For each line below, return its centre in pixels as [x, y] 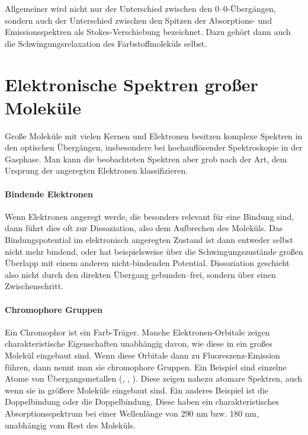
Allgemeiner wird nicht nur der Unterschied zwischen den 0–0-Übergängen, [140, 8]
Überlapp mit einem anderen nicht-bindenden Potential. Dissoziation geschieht [147, 263]
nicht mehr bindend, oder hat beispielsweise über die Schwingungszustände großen [154, 251]
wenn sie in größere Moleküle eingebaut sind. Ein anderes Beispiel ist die [137, 390]
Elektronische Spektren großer [131, 84]
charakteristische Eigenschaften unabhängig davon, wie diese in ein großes [139, 343]
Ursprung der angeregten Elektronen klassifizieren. [97, 170]
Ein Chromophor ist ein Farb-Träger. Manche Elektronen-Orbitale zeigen [137, 332]
